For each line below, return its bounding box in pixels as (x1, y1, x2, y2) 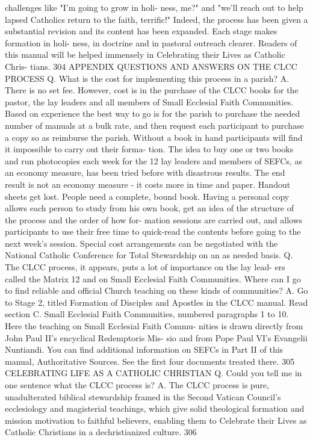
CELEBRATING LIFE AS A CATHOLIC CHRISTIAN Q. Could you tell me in (5, 367, 302, 379)
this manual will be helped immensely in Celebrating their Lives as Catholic (5, 48, 285, 61)
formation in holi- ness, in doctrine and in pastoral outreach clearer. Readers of (5, 36, 297, 49)
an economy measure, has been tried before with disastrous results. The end (5, 166, 285, 179)
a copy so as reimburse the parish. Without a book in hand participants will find (5, 131, 303, 143)
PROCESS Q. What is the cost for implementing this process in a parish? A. (5, 72, 290, 84)
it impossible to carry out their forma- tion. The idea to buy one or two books (5, 143, 294, 155)
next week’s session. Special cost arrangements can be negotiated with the (5, 237, 278, 249)
